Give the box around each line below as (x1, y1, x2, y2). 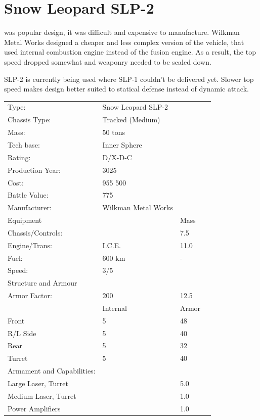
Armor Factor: (8, 290, 52, 301)
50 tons (102, 127, 125, 137)
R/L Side (8, 328, 36, 338)
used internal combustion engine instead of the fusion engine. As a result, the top (4, 46, 256, 57)
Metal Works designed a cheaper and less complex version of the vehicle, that (4, 36, 244, 47)
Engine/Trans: (8, 240, 52, 250)
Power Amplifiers (8, 403, 61, 413)
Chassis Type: (8, 114, 51, 125)
